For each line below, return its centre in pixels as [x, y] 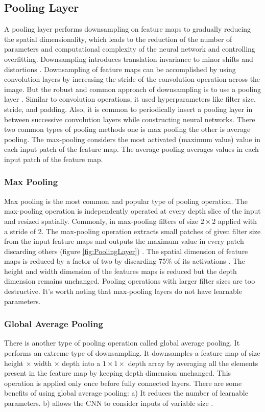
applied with [237, 221]
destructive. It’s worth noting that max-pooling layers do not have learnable [123, 291]
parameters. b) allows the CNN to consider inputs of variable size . [109, 403]
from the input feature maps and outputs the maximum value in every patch [124, 241]
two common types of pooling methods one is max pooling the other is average [127, 129]
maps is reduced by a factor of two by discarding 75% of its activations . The [125, 261]
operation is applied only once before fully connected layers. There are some [123, 383]
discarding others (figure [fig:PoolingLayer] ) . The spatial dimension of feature [126, 251]
